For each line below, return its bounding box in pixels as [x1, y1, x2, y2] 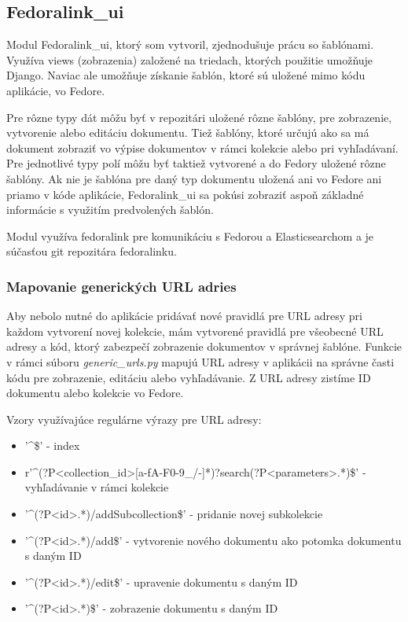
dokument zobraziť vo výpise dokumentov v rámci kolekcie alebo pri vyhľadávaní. [6, 139, 399, 156]
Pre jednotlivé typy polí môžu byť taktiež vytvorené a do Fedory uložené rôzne [6, 155, 386, 171]
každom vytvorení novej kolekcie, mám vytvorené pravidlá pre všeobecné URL [6, 322, 384, 339]
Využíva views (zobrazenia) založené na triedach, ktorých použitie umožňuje [6, 51, 373, 68]
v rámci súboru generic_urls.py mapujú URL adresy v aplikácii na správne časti [6, 353, 395, 370]
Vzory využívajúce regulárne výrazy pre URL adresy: [6, 410, 262, 427]
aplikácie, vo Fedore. [6, 82, 105, 98]
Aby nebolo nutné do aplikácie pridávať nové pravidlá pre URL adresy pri [6, 307, 362, 324]
